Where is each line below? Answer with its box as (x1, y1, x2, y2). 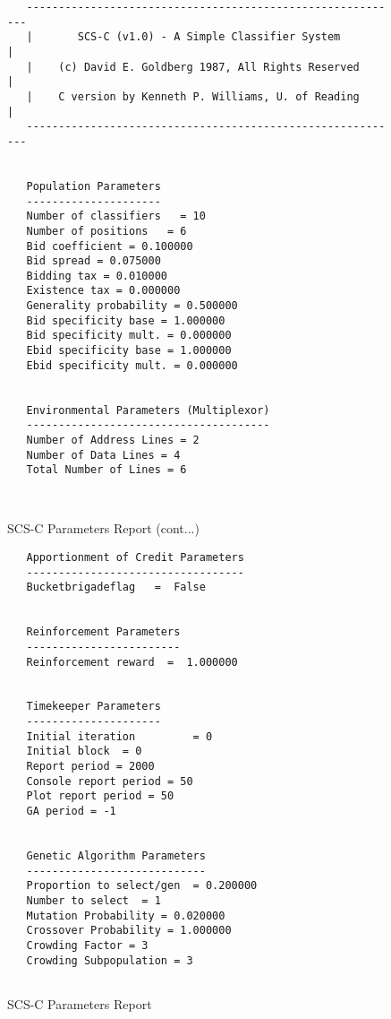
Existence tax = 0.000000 (26, 284, 181, 298)
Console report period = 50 (26, 774, 193, 788)
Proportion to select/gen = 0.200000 (26, 879, 258, 893)
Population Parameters (26, 179, 161, 193)
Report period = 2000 (26, 760, 155, 773)
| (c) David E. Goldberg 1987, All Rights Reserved (26, 60, 360, 73)
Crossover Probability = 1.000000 (26, 924, 232, 937)
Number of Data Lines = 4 (26, 448, 181, 462)
